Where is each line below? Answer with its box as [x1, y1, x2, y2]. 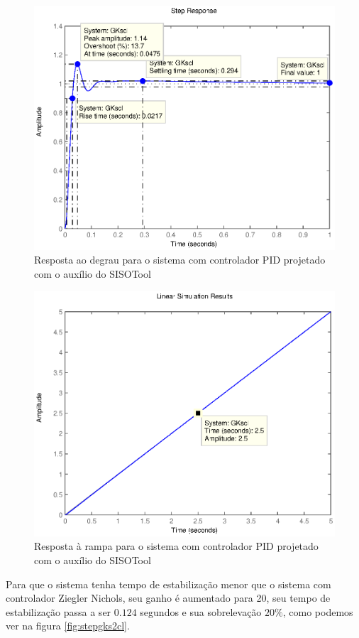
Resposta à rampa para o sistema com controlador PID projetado [34, 539, 319, 553]
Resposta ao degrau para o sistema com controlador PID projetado [34, 252, 326, 267]
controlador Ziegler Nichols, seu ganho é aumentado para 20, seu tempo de [6, 590, 331, 605]
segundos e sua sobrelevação [140, 604, 262, 619]
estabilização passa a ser [6, 604, 111, 619]
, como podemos [282, 604, 353, 619]
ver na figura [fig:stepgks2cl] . [6, 618, 130, 633]
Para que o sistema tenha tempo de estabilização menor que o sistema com [6, 576, 331, 591]
